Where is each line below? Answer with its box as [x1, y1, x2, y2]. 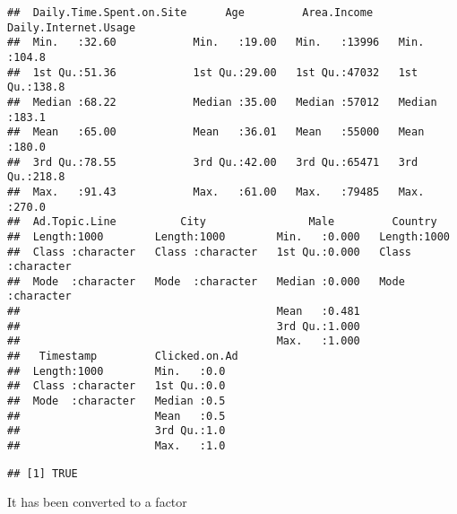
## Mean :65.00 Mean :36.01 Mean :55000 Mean [7, 126, 425, 139]
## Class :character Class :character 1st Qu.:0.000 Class [7, 245, 412, 258]
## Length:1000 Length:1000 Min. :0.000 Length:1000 [7, 230, 450, 243]
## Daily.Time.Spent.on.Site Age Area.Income [7, 6, 374, 19]
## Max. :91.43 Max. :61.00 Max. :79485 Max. [7, 185, 425, 198]
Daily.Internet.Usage [7, 21, 136, 34]
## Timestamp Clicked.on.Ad [7, 350, 238, 363]
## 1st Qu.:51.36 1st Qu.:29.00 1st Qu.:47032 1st [7, 65, 418, 79]
